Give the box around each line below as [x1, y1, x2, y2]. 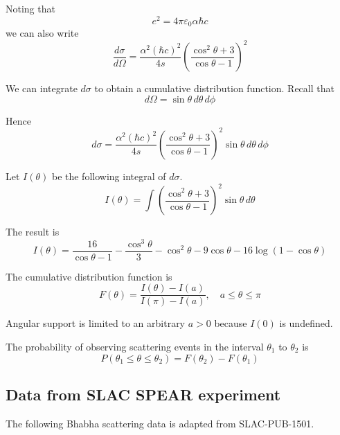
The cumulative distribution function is [6, 269, 172, 283]
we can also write [6, 26, 79, 40]
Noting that [6, 1, 55, 15]
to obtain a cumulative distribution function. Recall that [94, 81, 334, 96]
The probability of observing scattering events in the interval [6, 339, 264, 353]
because [214, 316, 247, 330]
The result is [6, 224, 60, 238]
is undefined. [279, 316, 333, 330]
